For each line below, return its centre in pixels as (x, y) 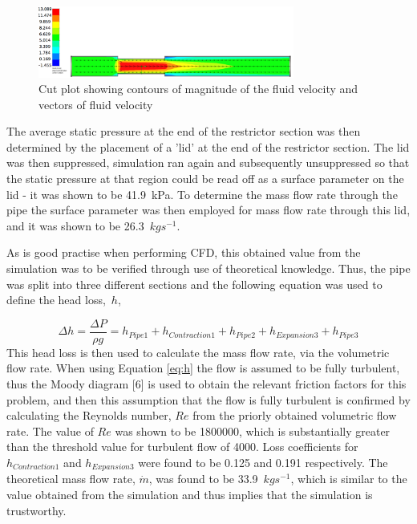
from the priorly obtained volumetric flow (295, 415)
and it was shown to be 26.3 (75, 225)
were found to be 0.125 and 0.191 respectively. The (263, 463)
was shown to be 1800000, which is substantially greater (253, 431)
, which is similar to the (349, 479)
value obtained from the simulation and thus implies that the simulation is (190, 495)
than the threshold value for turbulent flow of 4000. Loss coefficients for (182, 447)
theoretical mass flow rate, (71, 479)
